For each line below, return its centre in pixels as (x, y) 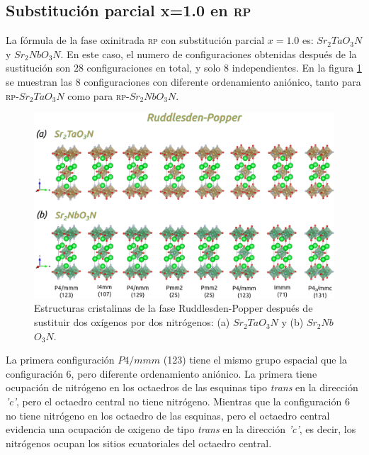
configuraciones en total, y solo (154, 68)
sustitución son (38, 68)
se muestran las (39, 81)
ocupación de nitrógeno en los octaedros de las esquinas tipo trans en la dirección (182, 387)
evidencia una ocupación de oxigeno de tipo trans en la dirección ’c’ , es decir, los (181, 429)
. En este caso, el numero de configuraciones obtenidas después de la (209, 54)
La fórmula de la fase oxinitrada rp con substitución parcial (135, 40)
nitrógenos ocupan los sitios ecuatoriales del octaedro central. (139, 443)
